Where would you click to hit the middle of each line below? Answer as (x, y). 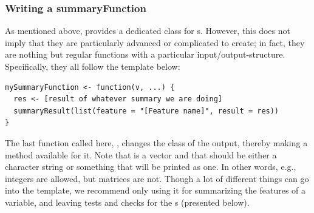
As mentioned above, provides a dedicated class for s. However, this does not (148, 31)
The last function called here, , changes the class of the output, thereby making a (156, 142)
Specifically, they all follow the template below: (93, 66)
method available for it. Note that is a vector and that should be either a (141, 154)
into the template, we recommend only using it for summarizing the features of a (155, 190)
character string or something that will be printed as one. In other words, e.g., (151, 167)
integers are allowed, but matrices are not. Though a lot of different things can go (157, 178)
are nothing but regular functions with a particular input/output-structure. (145, 54)
